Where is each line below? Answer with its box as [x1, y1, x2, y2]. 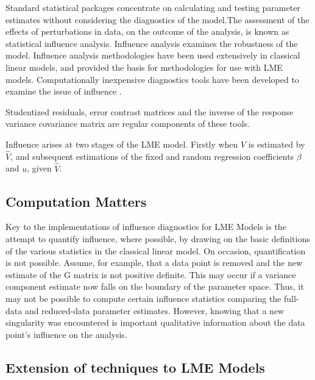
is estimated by [248, 137, 305, 150]
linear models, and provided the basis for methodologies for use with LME [5, 60, 283, 73]
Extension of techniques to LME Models [5, 357, 265, 376]
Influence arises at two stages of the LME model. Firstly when [5, 137, 238, 150]
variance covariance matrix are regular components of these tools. [5, 117, 250, 130]
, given [27, 162, 52, 174]
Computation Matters [5, 192, 147, 210]
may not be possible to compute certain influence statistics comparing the [5, 292, 281, 304]
